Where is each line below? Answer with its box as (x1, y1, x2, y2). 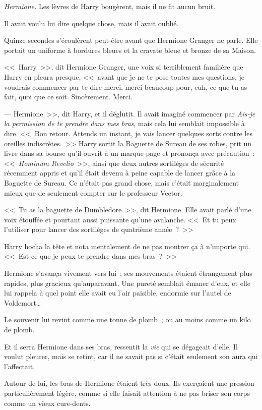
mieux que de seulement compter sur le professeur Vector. (4, 187, 182, 198)
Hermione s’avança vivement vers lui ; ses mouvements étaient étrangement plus (4, 268, 252, 278)
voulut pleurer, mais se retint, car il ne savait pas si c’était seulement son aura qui (4, 351, 258, 362)
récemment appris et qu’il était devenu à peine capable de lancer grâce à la (4, 167, 236, 178)
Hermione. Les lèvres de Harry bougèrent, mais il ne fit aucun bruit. (4, 1, 216, 11)
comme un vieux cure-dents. (4, 397, 91, 408)
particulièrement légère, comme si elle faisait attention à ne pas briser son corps (4, 388, 250, 398)
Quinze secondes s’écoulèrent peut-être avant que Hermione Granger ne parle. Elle (4, 35, 258, 45)
